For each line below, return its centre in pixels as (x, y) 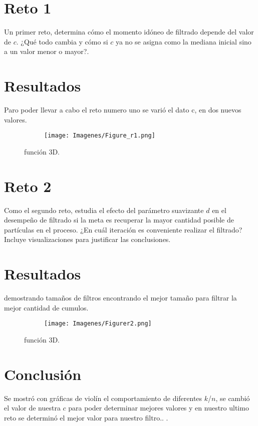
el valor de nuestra (32, 408)
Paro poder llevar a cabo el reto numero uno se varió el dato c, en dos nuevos (123, 110)
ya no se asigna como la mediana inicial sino (183, 41)
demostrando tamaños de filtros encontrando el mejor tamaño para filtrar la (120, 298)
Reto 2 (28, 186)
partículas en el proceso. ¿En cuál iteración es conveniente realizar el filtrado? (123, 229)
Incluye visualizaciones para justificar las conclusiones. (87, 239)
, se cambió (233, 398)
